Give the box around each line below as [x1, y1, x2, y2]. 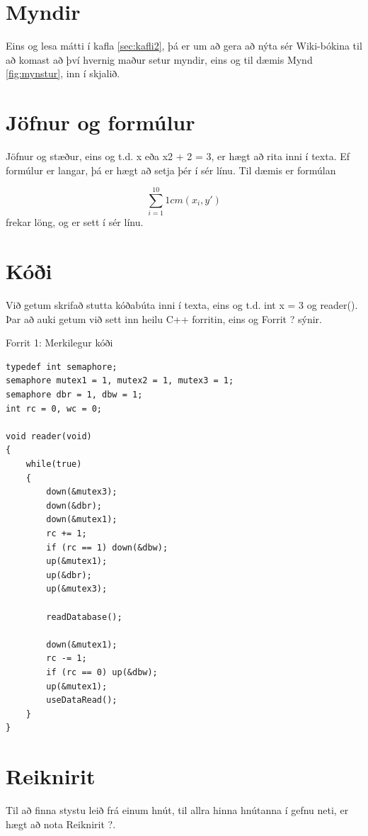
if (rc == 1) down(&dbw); [46, 542, 168, 553]
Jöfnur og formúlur [6, 108, 195, 137]
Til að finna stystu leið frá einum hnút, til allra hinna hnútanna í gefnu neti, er [6, 803, 349, 817]
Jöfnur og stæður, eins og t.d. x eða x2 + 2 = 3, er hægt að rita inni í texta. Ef [6, 149, 350, 164]
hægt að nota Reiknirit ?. [6, 816, 116, 831]
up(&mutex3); [46, 584, 108, 594]
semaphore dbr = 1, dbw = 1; [6, 390, 143, 400]
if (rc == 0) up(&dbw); [46, 667, 158, 677]
